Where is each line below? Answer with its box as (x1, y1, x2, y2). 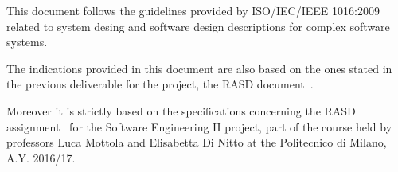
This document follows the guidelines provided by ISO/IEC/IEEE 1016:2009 (6, 2, 380, 18)
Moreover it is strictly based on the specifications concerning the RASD (6, 102, 356, 119)
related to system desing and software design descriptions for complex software (6, 18, 390, 34)
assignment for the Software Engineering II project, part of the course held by (6, 118, 392, 135)
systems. (6, 33, 48, 50)
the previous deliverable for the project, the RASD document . (6, 76, 314, 92)
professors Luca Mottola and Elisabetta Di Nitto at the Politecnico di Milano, (6, 134, 387, 150)
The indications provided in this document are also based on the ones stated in (6, 60, 392, 76)
